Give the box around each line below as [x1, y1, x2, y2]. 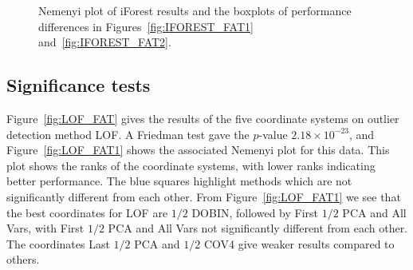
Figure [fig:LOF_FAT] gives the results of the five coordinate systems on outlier [6, 109, 399, 126]
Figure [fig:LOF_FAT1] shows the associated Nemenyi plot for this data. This [6, 141, 390, 158]
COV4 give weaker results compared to [203, 235, 395, 252]
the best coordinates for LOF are [6, 204, 168, 220]
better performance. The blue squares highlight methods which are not [6, 173, 352, 189]
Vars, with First [6, 220, 85, 236]
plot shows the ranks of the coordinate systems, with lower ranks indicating [6, 157, 376, 173]
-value [258, 125, 288, 142]
